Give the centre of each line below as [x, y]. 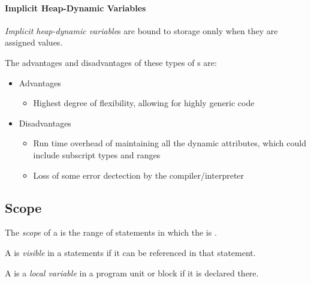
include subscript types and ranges [97, 154]
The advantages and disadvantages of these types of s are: [111, 62]
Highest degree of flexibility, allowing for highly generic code [144, 103]
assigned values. [34, 42]
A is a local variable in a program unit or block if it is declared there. [132, 273]
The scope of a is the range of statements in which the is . [111, 232]
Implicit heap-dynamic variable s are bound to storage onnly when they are [141, 30]
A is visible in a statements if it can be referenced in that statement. [130, 252]
